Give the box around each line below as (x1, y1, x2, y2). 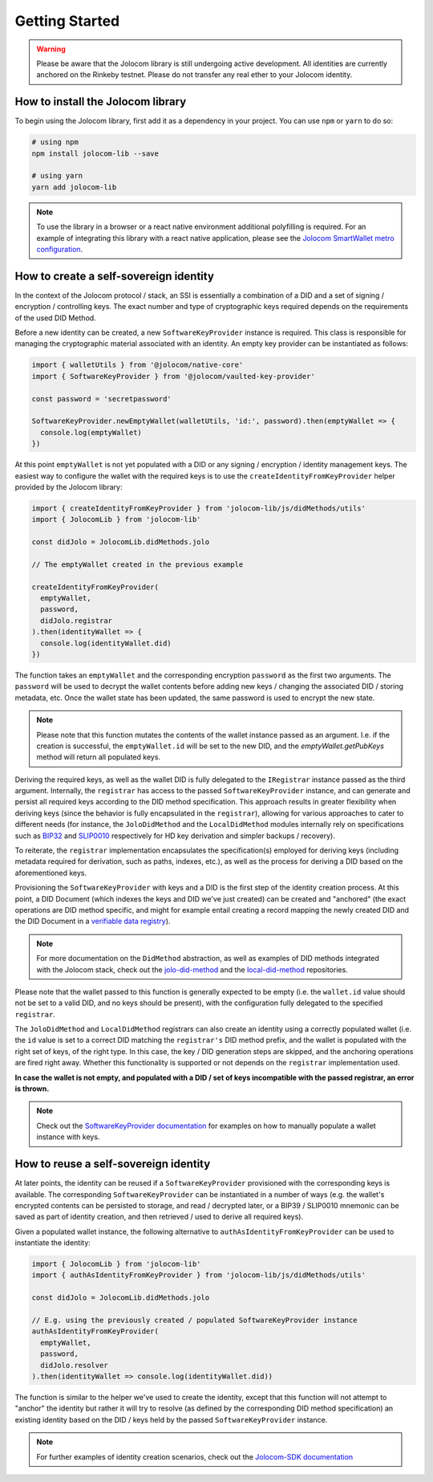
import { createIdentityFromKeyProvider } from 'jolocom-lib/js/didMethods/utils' (31, 503, 366, 513)
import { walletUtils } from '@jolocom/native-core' (31, 360, 244, 369)
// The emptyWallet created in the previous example (31, 560, 244, 569)
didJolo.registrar (40, 616, 112, 625)
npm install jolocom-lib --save (31, 149, 160, 158)
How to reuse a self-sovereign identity (14, 1157, 211, 1171)
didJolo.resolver (40, 1361, 108, 1370)
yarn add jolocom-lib (31, 182, 117, 192)
